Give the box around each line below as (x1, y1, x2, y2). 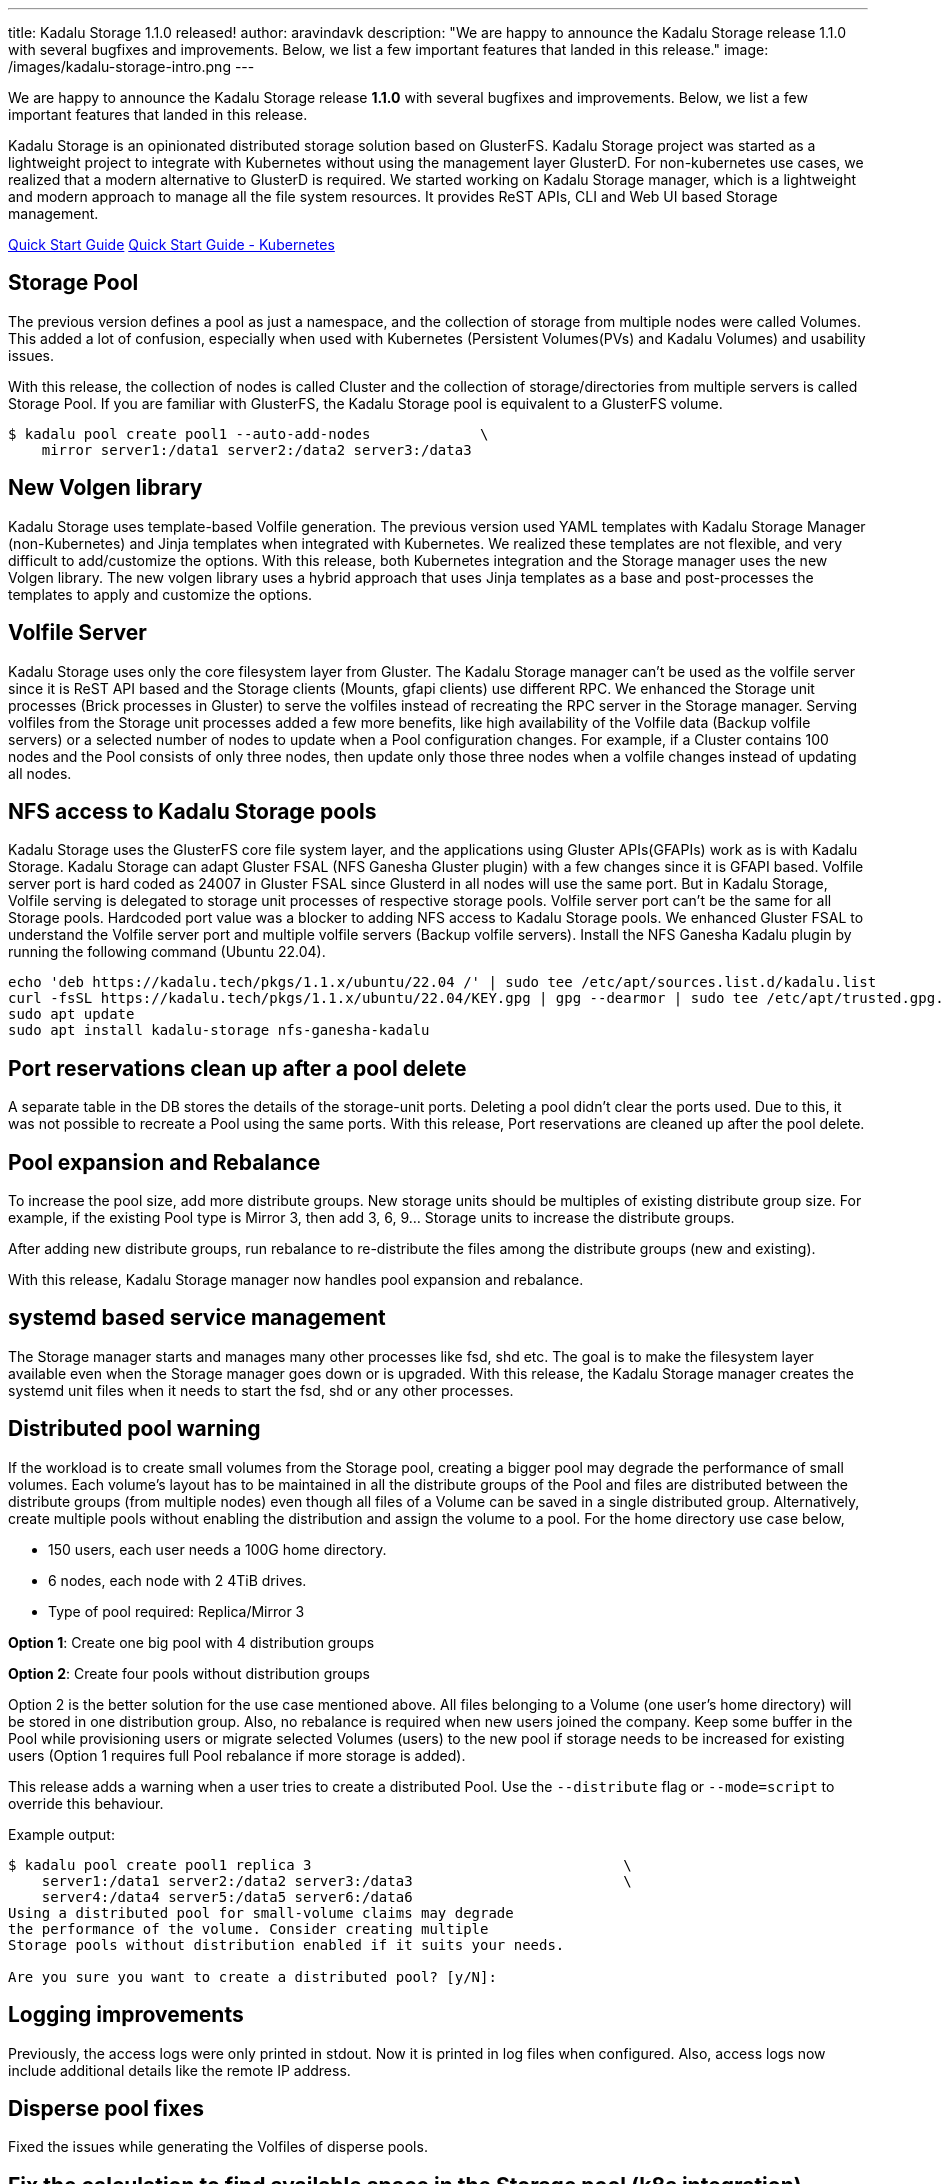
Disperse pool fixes (8, 2096, 205, 2122)
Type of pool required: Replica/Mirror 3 (48, 1602, 305, 1620)
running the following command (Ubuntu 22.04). (8, 943, 326, 961)
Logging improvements (8, 2002, 244, 2028)
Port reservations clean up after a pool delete (8, 1055, 467, 1081)
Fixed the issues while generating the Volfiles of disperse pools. (8, 2138, 428, 2156)
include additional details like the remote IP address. (8, 2061, 351, 2079)
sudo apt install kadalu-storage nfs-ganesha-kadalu (8, 1022, 430, 1039)
